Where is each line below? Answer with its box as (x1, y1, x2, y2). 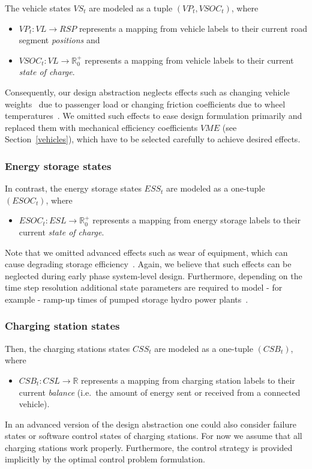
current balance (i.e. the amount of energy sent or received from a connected (19, 386, 301, 398)
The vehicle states (5, 2, 71, 14)
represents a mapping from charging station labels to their (81, 374, 295, 386)
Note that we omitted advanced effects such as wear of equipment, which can (5, 246, 288, 258)
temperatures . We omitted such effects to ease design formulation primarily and (5, 109, 302, 122)
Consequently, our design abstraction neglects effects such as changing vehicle (5, 85, 290, 98)
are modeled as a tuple (89, 2, 173, 14)
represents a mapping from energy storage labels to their (92, 214, 301, 226)
